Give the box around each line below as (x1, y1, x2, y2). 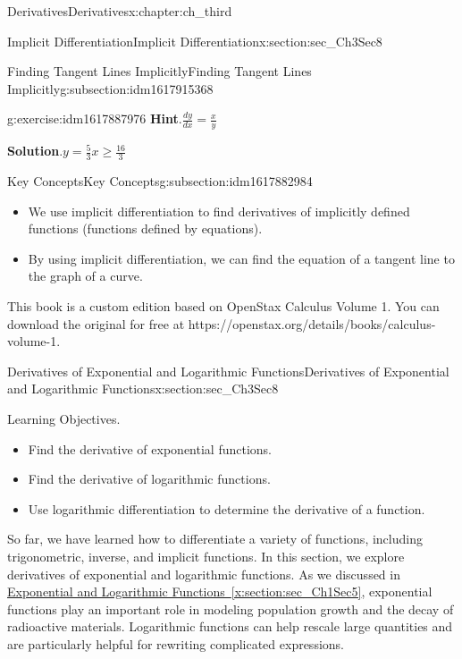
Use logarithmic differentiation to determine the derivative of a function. (28, 499, 425, 518)
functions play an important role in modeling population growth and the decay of (7, 599, 454, 618)
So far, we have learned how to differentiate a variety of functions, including (7, 529, 423, 548)
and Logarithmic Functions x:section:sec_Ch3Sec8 (7, 379, 279, 398)
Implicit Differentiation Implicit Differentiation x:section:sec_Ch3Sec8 (7, 31, 382, 50)
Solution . (7, 141, 63, 160)
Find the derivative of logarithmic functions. (28, 469, 271, 488)
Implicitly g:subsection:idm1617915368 (7, 79, 214, 97)
